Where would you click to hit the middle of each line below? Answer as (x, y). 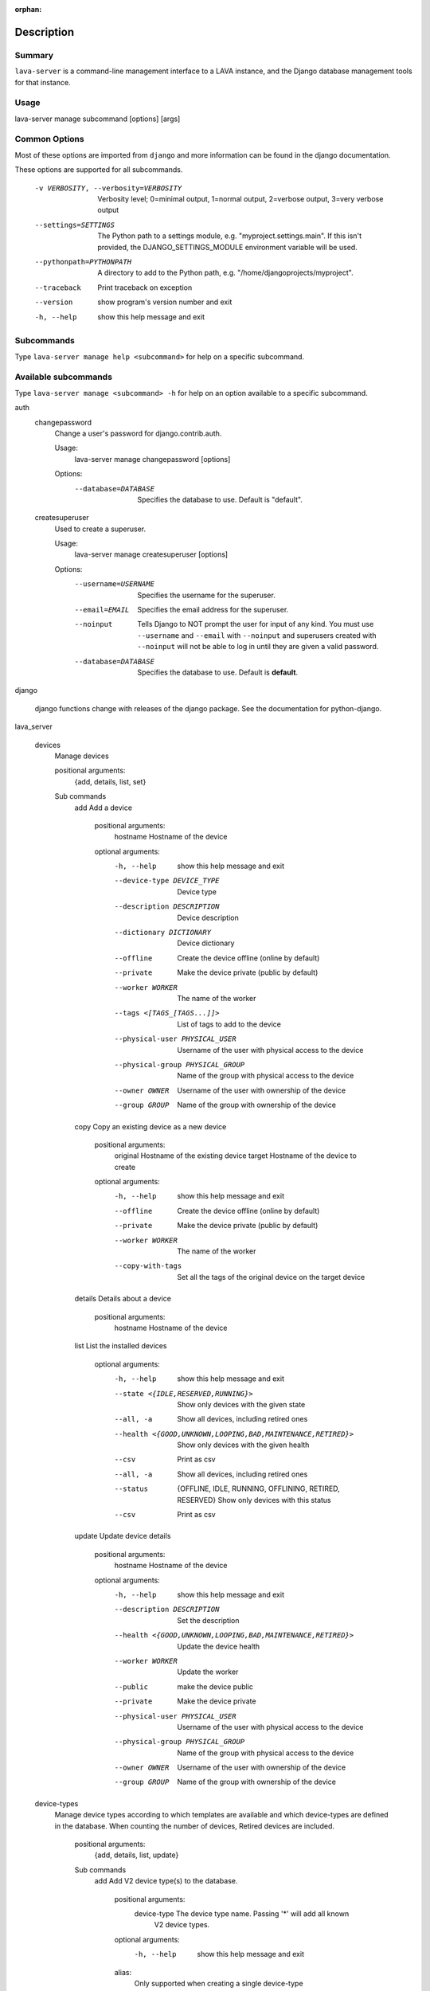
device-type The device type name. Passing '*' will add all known (242, 1913)
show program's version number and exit (165, 302)
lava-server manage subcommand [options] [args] (98, 119)
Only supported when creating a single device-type (219, 1983)
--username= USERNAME (115, 584)
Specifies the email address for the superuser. (213, 610)
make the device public (215, 1686)
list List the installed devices (121, 1346)
